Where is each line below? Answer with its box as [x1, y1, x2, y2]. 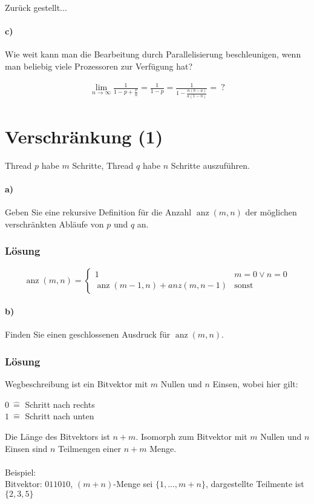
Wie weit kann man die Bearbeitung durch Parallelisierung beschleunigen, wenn [5, 48, 301, 61]
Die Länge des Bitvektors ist [5, 430, 110, 442]
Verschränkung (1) [5, 123, 163, 148]
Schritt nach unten [25, 410, 94, 422]
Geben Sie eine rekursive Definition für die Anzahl [5, 206, 192, 218]
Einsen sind [5, 442, 48, 454]
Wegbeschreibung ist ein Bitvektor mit [5, 378, 148, 390]
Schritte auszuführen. [171, 159, 250, 171]
